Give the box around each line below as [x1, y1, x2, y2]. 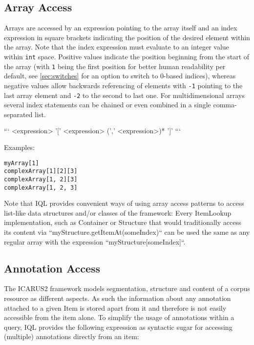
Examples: [4, 142, 35, 152]
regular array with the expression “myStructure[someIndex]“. [4, 236, 186, 246]
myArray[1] [4, 159, 39, 167]
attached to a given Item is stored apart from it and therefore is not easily [4, 302, 227, 313]
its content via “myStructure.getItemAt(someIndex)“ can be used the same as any [4, 226, 250, 237]
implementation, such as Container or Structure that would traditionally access [4, 217, 241, 227]
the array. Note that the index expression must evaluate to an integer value [4, 42, 229, 52]
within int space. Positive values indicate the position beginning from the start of [4, 51, 250, 61]
